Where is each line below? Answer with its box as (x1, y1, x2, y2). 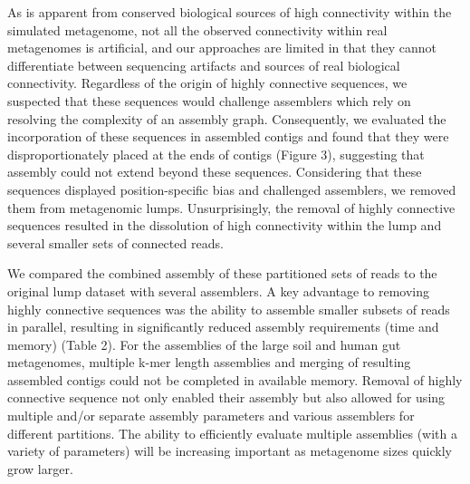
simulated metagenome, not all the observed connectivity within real (7, 20, 388, 39)
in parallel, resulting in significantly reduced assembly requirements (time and (7, 317, 439, 336)
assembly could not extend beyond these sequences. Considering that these (7, 162, 422, 181)
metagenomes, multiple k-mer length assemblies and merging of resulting (7, 353, 411, 372)
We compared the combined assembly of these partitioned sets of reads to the (7, 264, 437, 283)
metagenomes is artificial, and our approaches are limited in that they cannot (7, 38, 437, 57)
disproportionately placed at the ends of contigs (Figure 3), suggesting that (7, 144, 425, 163)
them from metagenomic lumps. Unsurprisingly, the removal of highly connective (7, 198, 456, 217)
